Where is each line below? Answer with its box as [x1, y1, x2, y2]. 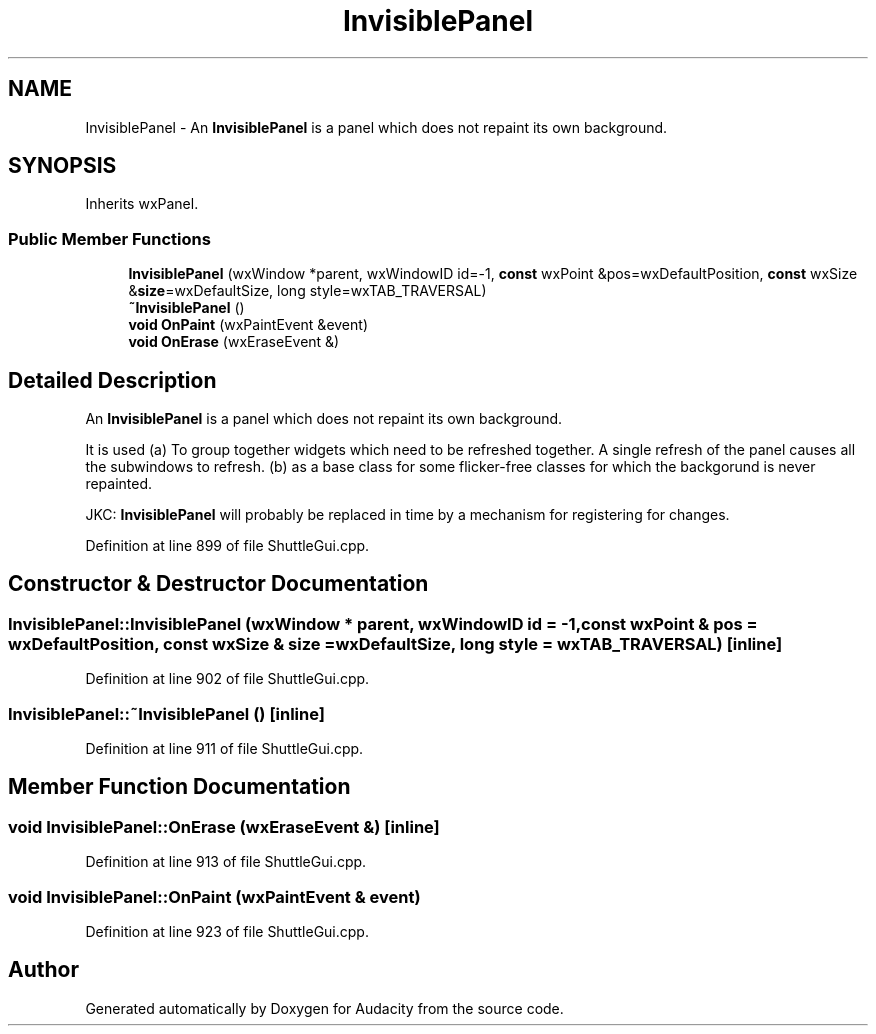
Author [8, 957, 79, 983]
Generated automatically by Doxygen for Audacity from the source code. [85, 999, 564, 1017]
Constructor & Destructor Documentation [8, 571, 429, 597]
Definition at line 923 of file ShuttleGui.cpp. [85, 922, 369, 940]
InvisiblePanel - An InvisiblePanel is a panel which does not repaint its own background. [85, 118, 668, 136]
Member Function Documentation [8, 774, 351, 800]
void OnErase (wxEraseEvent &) [128, 333, 340, 351]
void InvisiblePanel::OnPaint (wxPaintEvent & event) [8, 886, 421, 907]
